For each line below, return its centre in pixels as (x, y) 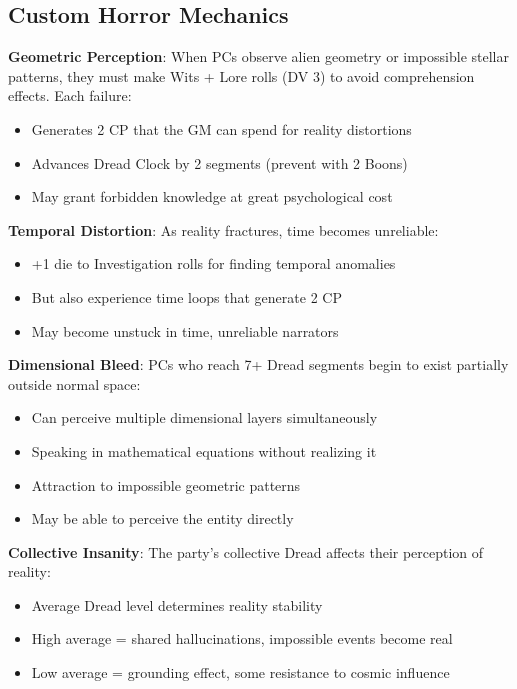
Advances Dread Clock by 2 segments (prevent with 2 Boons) (219, 162)
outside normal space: (74, 383)
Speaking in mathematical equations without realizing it (204, 450)
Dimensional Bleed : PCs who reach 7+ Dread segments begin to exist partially (258, 364)
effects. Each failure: (70, 95)
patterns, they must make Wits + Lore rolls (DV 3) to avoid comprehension (241, 75)
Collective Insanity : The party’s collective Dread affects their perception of (246, 551)
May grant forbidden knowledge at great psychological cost (212, 196)
